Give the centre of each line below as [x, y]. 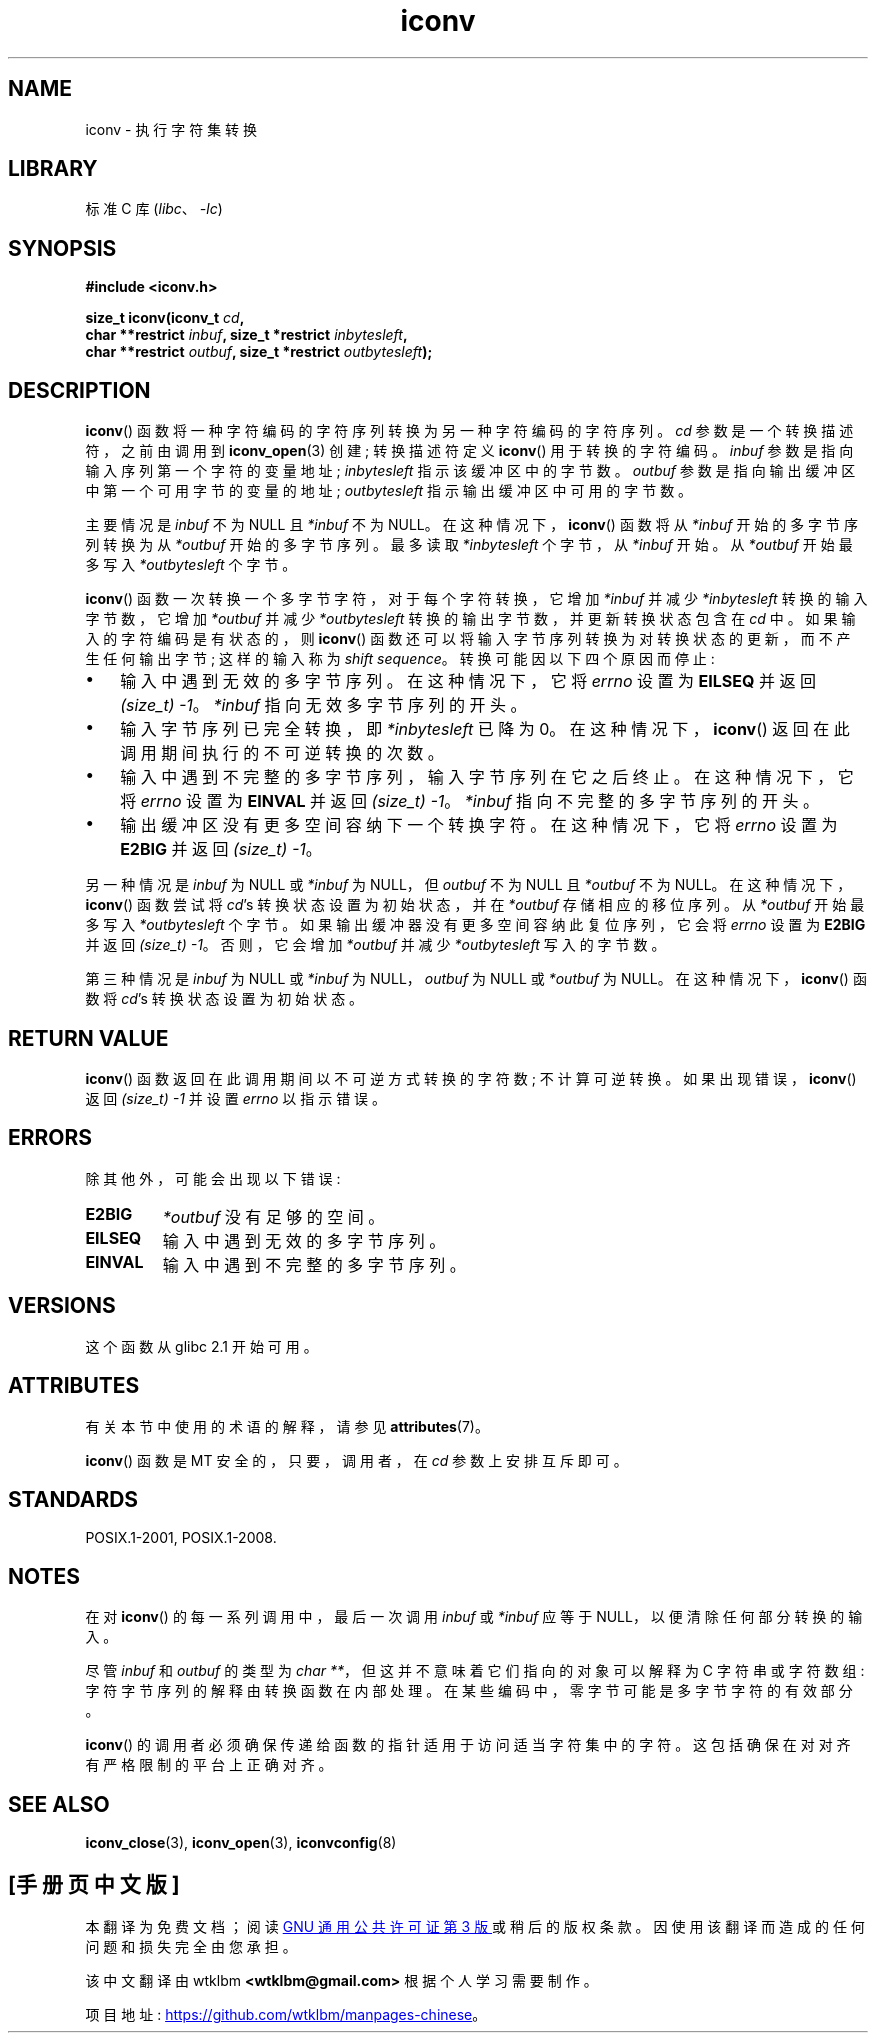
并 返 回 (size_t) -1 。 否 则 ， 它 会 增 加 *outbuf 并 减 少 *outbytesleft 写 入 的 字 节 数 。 [375, 945]
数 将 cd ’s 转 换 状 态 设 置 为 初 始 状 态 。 [224, 999]
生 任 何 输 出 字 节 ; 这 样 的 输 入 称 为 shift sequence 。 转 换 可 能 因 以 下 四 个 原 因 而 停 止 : [400, 659]
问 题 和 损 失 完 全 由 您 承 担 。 [191, 1946]
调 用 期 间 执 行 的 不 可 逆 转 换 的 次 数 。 [282, 753]
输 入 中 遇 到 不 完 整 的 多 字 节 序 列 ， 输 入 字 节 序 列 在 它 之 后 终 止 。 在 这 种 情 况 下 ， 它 [487, 777]
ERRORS [50, 1138]
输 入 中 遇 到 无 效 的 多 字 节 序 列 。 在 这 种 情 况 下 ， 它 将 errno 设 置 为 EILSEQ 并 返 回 [468, 681]
